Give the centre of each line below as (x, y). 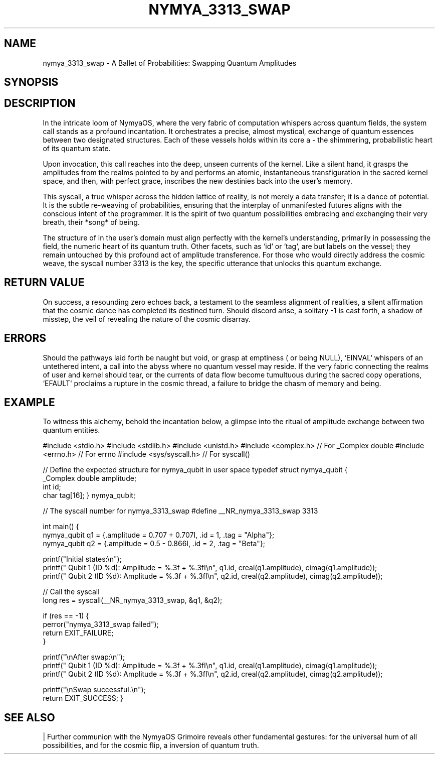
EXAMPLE (30, 402)
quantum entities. (71, 430)
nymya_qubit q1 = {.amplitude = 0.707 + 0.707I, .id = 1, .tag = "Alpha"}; (159, 535)
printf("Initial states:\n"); (82, 559)
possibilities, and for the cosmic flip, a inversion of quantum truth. (151, 745)
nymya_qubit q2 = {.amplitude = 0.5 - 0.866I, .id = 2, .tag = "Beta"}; (154, 544)
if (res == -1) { (66, 616)
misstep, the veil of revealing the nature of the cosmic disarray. (147, 319)
